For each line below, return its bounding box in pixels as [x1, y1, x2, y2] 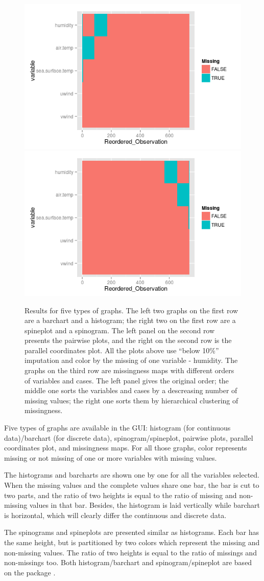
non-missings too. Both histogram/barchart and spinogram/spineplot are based [4, 557, 252, 568]
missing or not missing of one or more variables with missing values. [4, 452, 217, 463]
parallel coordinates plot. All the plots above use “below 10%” [25, 345, 219, 355]
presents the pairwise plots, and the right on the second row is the [25, 335, 232, 346]
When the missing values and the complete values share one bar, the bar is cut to [4, 480, 259, 490]
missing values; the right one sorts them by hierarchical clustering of [25, 395, 238, 405]
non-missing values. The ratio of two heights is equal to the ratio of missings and [4, 547, 257, 557]
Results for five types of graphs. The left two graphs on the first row [25, 305, 238, 315]
